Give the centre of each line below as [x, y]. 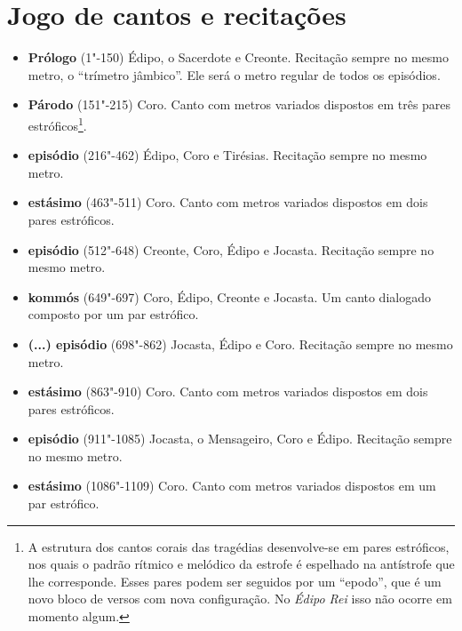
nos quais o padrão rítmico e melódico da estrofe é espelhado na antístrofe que [241, 564]
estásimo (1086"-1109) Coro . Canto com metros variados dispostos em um [232, 486]
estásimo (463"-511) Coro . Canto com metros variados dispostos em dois [228, 202]
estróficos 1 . [57, 124]
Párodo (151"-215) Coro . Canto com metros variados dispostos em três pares [239, 104]
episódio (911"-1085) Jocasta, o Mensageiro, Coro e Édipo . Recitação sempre [240, 439]
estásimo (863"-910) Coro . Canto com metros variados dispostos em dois [228, 391]
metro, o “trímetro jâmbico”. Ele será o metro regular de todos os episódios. [234, 74]
